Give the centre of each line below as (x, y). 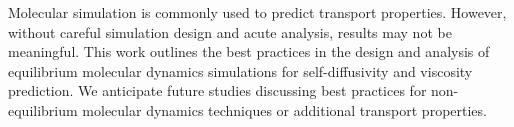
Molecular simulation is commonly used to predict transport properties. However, (257, 12)
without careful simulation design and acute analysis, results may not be (230, 31)
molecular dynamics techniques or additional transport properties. (284, 109)
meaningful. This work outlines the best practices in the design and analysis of (249, 51)
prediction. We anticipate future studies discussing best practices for (217, 90)
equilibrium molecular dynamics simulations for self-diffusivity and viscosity (240, 70)
